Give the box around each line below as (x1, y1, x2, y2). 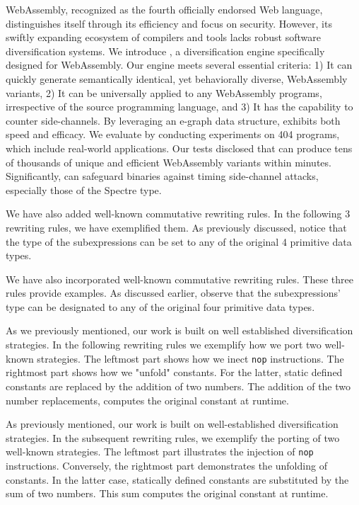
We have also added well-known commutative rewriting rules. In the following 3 (6, 206, 351, 221)
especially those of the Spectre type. (6, 182, 162, 197)
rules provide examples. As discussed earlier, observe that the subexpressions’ (6, 285, 341, 300)
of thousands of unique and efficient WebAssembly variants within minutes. (6, 154, 331, 169)
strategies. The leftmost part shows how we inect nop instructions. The (37, 351, 344, 365)
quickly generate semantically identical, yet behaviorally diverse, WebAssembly (6, 71, 348, 86)
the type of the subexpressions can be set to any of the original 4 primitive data (6, 234, 352, 249)
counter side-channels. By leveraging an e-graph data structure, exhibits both (6, 113, 341, 127)
